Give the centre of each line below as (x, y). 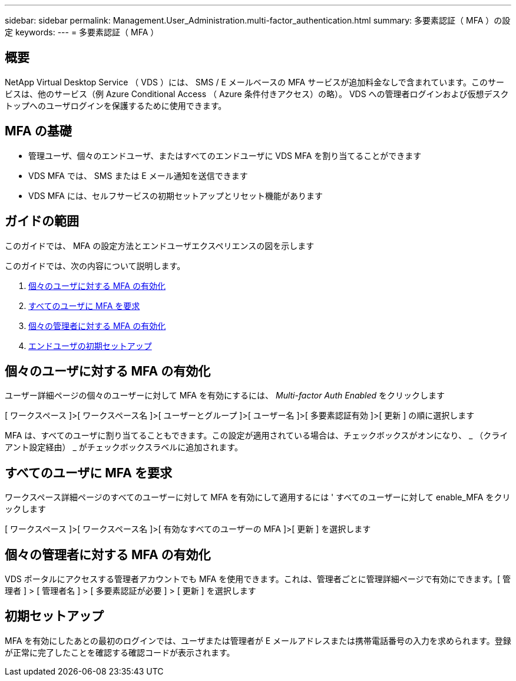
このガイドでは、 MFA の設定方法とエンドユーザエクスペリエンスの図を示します (160, 245)
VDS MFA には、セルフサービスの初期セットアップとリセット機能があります (176, 195)
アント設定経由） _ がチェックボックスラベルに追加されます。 (124, 447)
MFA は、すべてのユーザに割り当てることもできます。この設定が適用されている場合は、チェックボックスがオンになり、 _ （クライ (257, 436)
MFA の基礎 (38, 131)
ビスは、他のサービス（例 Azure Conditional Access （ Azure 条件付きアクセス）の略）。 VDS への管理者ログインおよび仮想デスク (257, 94)
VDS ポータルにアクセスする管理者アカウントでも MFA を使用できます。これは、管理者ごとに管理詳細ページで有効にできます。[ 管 (258, 579)
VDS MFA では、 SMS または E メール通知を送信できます (138, 175)
